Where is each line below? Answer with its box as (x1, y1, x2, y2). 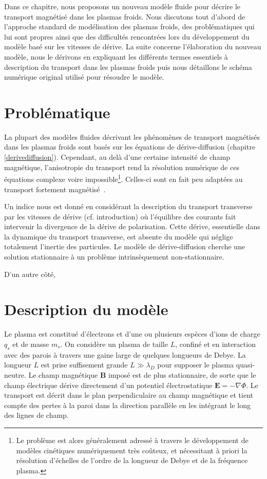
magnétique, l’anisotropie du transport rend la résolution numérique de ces (4, 161, 239, 172)
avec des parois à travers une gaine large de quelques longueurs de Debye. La (4, 349, 246, 360)
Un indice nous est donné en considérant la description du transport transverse (4, 201, 253, 212)
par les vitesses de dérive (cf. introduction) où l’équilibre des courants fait (4, 211, 236, 222)
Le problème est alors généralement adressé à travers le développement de (16, 434, 249, 445)
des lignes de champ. (4, 410, 69, 420)
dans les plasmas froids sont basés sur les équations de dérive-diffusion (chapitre (4, 141, 256, 152)
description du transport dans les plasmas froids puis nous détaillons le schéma (4, 61, 252, 72)
